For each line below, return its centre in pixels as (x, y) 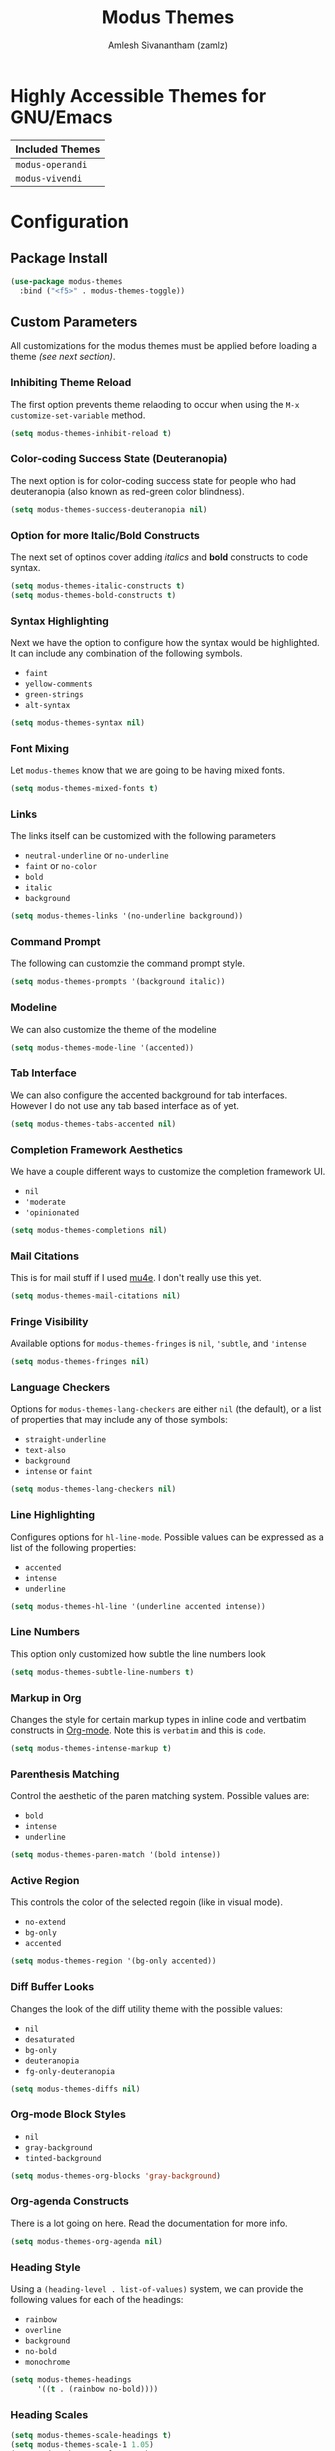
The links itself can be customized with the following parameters (143, 836)
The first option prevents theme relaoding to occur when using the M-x (155, 404)
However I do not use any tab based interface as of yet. (125, 1105)
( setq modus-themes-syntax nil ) (77, 722)
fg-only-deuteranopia (69, 2071)
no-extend (45, 1922)
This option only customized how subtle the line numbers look (138, 1653)
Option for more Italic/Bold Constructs (105, 535)
